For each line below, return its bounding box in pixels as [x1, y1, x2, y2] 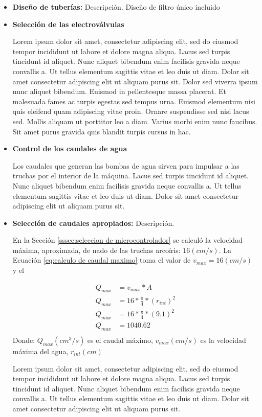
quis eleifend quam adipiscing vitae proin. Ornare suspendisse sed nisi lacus [12, 106, 249, 117]
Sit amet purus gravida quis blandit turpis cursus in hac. [12, 126, 191, 136]
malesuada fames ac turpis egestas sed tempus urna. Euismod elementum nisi [12, 96, 255, 106]
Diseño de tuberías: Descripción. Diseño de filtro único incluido [12, 2, 220, 12]
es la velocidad [200, 335, 246, 345]
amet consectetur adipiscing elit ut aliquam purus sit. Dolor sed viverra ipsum [12, 76, 258, 86]
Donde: [12, 335, 35, 345]
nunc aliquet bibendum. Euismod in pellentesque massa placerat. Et [12, 86, 227, 97]
